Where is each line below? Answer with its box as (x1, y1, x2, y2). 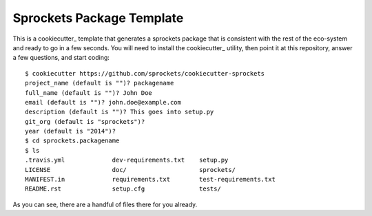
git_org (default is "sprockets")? (25, 118, 145, 125)
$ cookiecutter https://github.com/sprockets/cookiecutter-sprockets (25, 69, 265, 77)
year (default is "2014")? (25, 127, 116, 136)
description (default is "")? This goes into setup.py (25, 108, 214, 116)
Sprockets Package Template (12, 10, 184, 25)
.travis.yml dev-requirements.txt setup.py (25, 156, 229, 164)
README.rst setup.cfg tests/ (25, 185, 222, 193)
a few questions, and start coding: (12, 54, 110, 62)
